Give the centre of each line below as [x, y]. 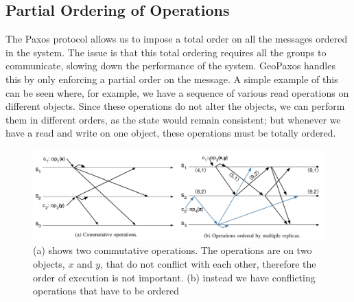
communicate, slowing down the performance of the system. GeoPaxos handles [170, 66]
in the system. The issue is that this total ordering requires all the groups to [166, 52]
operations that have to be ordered [106, 291]
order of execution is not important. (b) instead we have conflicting [174, 277]
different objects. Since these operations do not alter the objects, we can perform [175, 106]
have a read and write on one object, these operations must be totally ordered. [171, 133]
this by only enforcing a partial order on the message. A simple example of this [172, 79]
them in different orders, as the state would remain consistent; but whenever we [173, 119]
